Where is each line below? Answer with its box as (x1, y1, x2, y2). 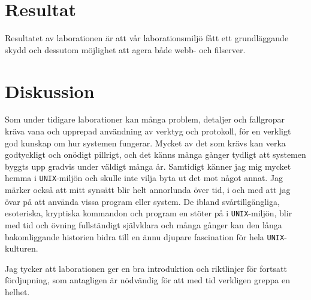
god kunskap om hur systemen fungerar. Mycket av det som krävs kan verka (5, 136, 286, 149)
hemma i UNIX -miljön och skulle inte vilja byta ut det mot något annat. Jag (5, 172, 283, 184)
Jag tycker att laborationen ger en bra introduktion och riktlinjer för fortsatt (5, 262, 287, 274)
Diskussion (5, 78, 95, 103)
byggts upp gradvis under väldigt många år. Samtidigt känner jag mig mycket (5, 160, 291, 172)
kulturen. (5, 242, 38, 255)
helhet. (5, 285, 30, 298)
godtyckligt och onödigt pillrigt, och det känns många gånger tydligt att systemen (5, 148, 306, 161)
